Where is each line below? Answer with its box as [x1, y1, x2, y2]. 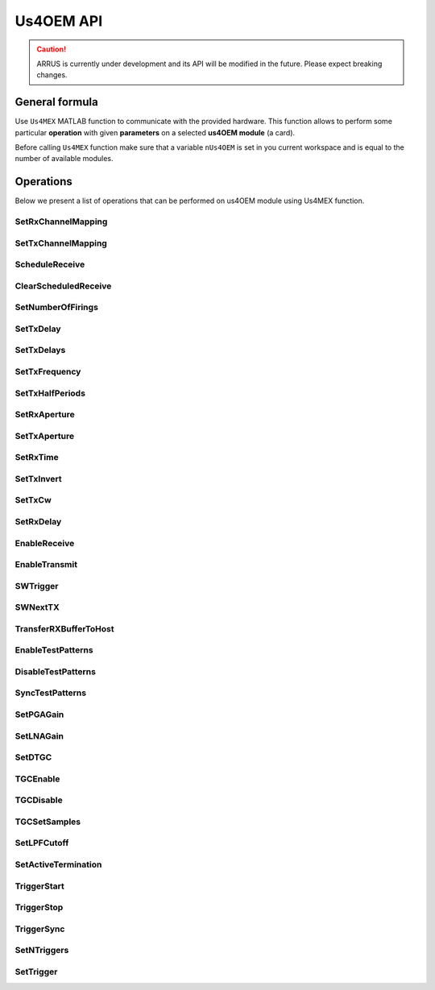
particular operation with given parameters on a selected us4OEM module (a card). [14, 127, 296, 137]
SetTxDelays [14, 345, 66, 356]
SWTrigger [14, 580, 59, 591]
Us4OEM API [14, 12, 103, 30]
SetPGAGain [14, 709, 64, 720]
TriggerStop [14, 902, 64, 913]
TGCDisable [14, 794, 64, 806]
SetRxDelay [14, 516, 62, 527]
